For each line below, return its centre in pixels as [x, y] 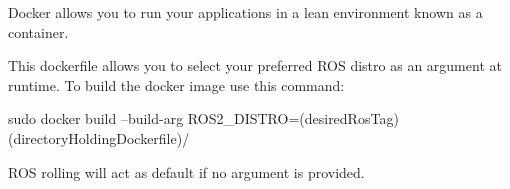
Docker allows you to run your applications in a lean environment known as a [245, 12]
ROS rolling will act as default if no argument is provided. [186, 171]
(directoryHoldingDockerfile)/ [99, 137]
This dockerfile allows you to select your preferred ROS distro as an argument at [255, 65]
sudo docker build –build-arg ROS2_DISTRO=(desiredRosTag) [203, 118]
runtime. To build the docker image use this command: [176, 84]
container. [38, 31]
